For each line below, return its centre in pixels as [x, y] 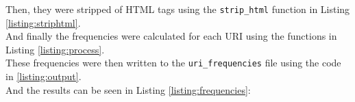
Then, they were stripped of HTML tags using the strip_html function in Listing [178, 9]
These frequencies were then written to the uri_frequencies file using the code [173, 63]
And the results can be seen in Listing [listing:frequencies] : [128, 89]
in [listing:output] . [44, 76]
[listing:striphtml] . [43, 22]
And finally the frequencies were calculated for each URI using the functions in [171, 36]
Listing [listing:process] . [55, 49]
